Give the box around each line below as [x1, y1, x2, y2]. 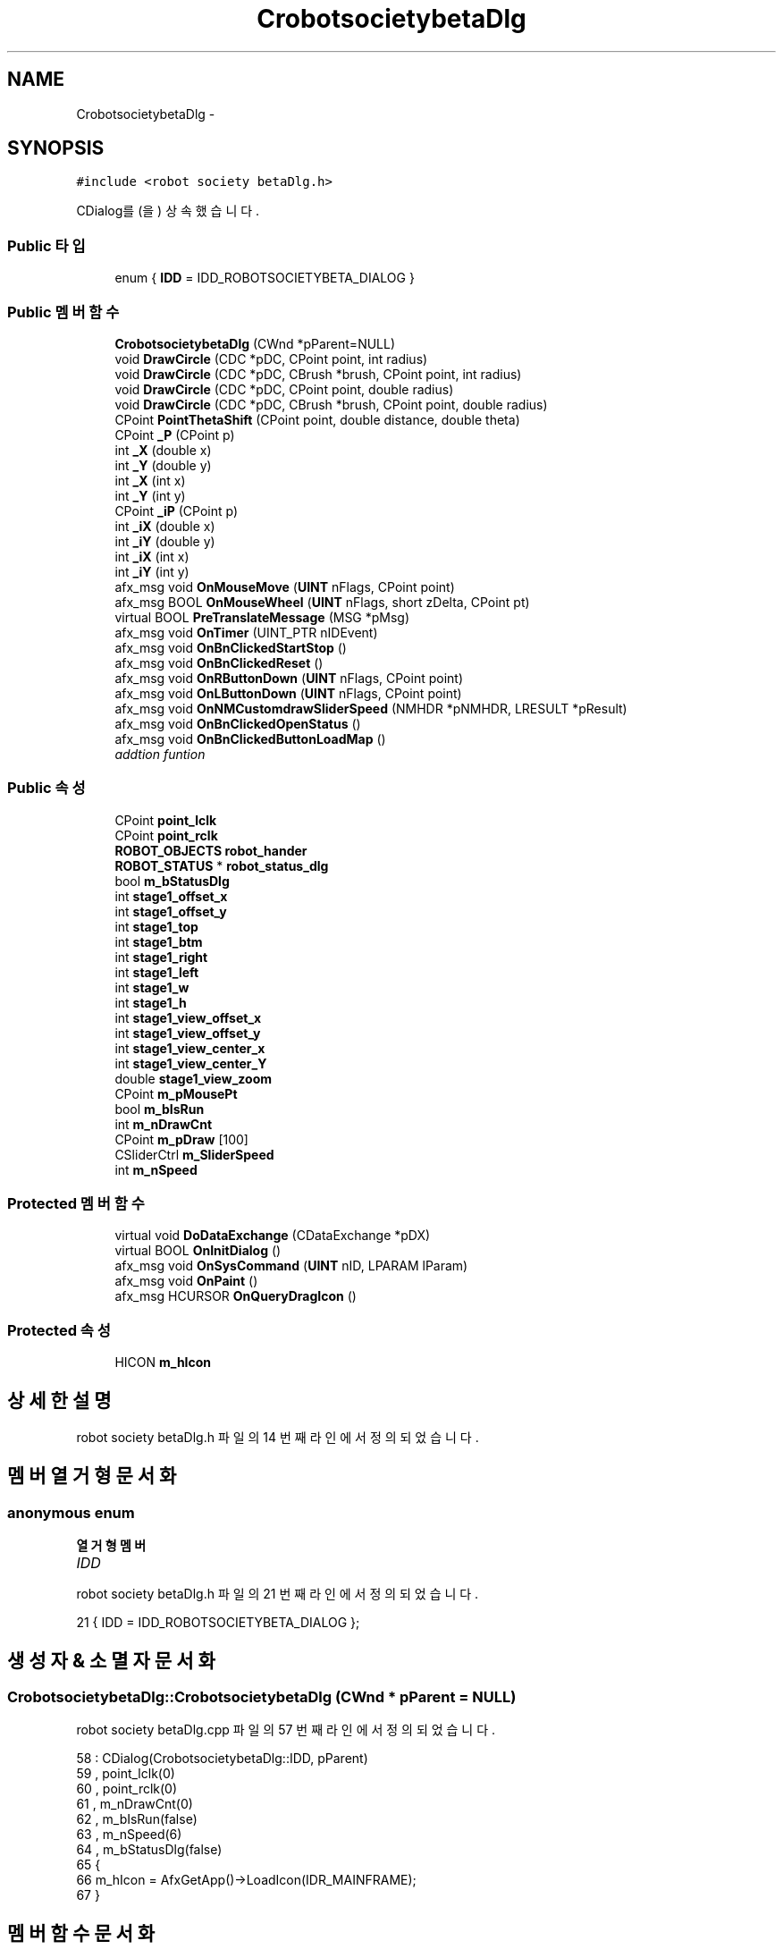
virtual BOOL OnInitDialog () [114, 1243, 282, 1259]
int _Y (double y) [114, 457, 212, 473]
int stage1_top [114, 918, 198, 934]
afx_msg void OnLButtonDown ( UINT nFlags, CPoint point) [114, 685, 462, 701]
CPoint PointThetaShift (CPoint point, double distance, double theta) [114, 411, 520, 427]
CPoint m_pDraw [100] [114, 1131, 248, 1147]
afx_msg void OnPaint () [114, 1273, 258, 1289]
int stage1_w [114, 979, 189, 995]
